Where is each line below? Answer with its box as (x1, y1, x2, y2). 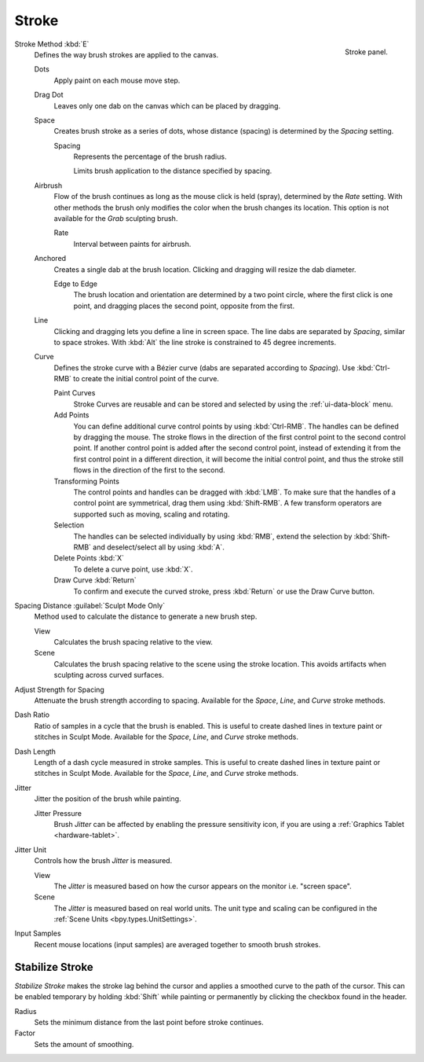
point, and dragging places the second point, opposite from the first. (73, 301, 294, 311)
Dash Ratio (14, 710, 50, 719)
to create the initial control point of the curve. (73, 374, 220, 384)
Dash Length (14, 747, 57, 756)
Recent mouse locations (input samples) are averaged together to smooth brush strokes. (34, 939, 321, 949)
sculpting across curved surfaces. (53, 671, 164, 680)
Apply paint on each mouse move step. (53, 75, 181, 85)
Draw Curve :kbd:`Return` (53, 575, 137, 585)
